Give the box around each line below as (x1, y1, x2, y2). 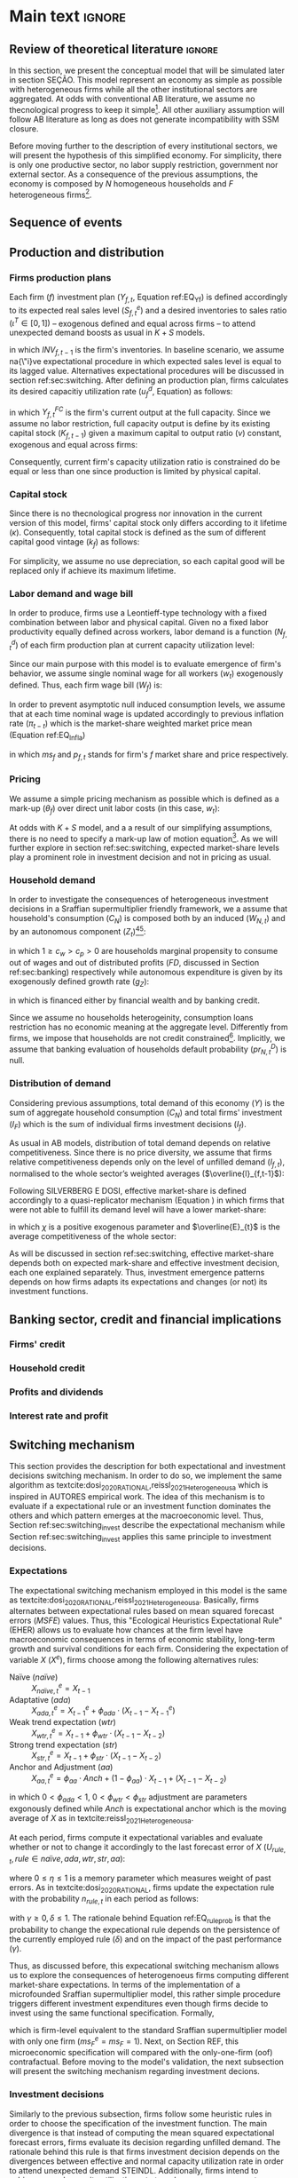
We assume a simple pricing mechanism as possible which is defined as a (9, 793, 279, 804)
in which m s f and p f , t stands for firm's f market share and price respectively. (9, 749, 289, 761)
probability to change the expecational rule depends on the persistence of (9, 1924, 280, 1935)
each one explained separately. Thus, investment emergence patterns (9, 1268, 265, 1278)
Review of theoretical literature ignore (9, 42, 219, 57)
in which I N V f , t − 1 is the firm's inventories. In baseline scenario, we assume (9, 345, 285, 357)
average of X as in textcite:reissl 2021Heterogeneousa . (9, 1813, 194, 1825)
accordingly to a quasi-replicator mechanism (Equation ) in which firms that (9, 1195, 286, 1205)
